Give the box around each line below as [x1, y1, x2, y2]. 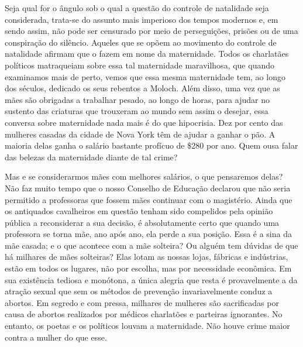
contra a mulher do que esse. [5, 331, 107, 343]
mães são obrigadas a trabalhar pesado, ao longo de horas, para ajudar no [5, 93, 270, 105]
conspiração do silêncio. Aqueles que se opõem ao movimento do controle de [5, 36, 277, 48]
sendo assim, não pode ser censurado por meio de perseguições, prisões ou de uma [5, 25, 298, 37]
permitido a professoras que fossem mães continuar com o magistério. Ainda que [5, 193, 292, 205]
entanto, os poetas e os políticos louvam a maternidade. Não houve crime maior [5, 319, 290, 332]
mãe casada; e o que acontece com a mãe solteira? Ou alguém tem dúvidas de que [5, 239, 298, 251]
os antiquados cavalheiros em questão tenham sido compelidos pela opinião [5, 205, 273, 217]
